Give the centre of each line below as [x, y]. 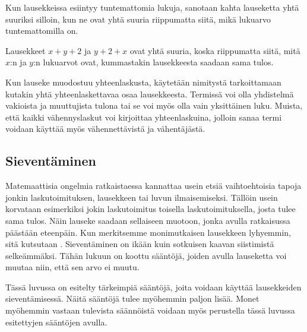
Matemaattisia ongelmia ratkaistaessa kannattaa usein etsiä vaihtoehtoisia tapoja [153, 186]
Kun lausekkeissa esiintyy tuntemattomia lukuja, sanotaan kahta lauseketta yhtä [152, 7]
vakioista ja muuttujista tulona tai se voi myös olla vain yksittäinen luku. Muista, [154, 105]
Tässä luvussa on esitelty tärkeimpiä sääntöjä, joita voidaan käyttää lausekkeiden [153, 287]
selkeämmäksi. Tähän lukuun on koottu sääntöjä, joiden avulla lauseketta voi [146, 255]
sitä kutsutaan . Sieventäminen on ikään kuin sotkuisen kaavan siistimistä [140, 244]
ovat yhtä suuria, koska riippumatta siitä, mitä [215, 50]
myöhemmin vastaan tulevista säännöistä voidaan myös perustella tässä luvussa [150, 310]
